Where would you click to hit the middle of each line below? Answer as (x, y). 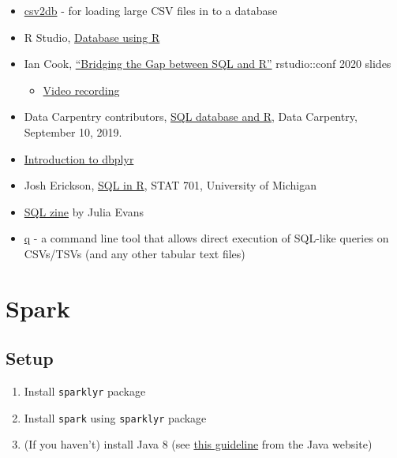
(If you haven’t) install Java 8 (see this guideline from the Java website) (198, 444)
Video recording (81, 90)
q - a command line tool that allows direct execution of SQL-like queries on (206, 238)
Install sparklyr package (85, 391)
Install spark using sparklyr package (115, 417)
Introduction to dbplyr (79, 158)
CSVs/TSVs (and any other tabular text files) (135, 253)
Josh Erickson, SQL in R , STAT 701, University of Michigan (170, 185)
